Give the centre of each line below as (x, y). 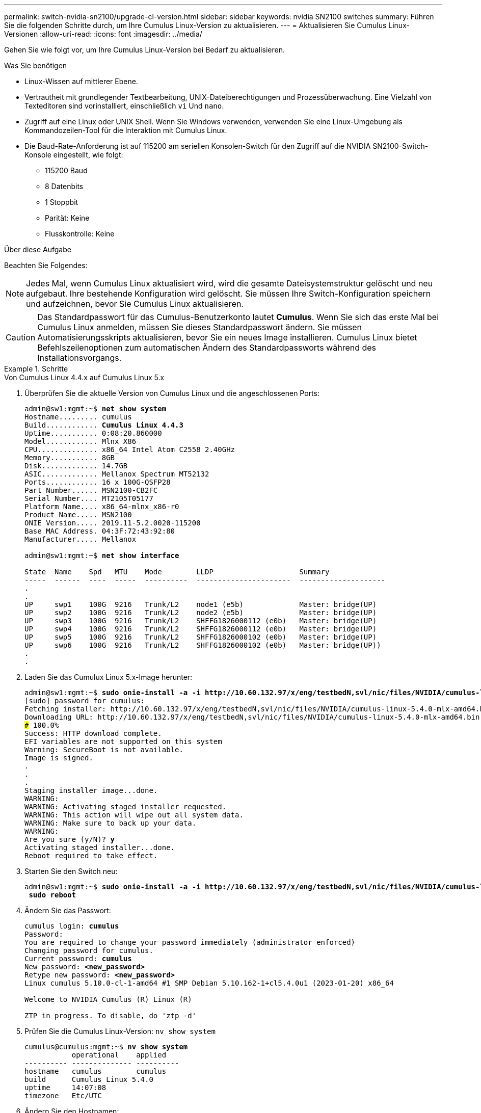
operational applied (119, 1055)
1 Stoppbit (62, 202)
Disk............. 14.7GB (76, 466)
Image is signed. (59, 758)
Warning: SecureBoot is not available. (104, 750)
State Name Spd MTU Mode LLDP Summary (177, 572)
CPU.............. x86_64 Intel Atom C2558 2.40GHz (130, 449)
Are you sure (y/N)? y (70, 839)
